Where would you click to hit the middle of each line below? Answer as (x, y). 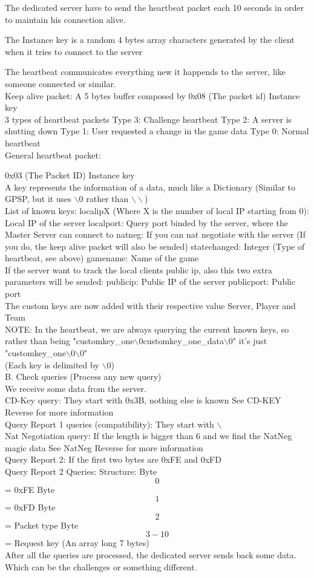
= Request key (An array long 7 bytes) (77, 543)
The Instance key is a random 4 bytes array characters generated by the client (150, 40)
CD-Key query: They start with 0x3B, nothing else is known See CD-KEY (143, 400)
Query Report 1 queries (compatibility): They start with (110, 424)
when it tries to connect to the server (74, 51)
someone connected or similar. (61, 83)
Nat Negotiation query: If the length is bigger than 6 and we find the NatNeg (149, 436)
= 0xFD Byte (30, 507)
